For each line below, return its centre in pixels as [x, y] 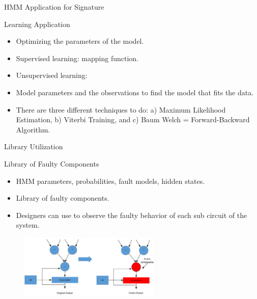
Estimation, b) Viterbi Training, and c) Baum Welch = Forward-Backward [133, 119]
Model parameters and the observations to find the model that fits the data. [135, 92]
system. [28, 225]
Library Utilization [34, 146]
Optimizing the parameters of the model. [80, 41]
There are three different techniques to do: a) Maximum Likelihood [121, 109]
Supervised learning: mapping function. [77, 58]
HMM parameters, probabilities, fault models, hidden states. [110, 181]
